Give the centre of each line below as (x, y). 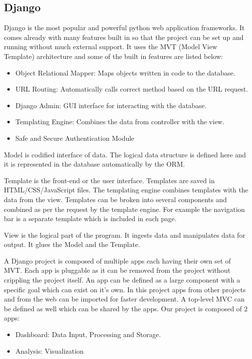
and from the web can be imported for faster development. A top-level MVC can (124, 299)
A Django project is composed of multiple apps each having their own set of (117, 260)
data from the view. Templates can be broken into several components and (116, 199)
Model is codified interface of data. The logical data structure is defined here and (125, 154)
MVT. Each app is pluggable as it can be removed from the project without (117, 270)
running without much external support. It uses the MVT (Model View (111, 47)
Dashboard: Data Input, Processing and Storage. (88, 334)
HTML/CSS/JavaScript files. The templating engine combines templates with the (126, 190)
